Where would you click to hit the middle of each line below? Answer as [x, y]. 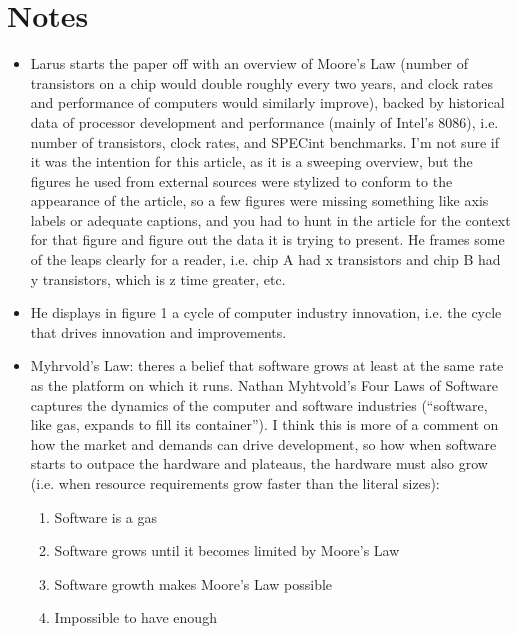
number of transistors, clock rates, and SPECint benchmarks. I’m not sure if [264, 141]
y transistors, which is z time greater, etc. [158, 278]
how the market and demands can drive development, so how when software [263, 443]
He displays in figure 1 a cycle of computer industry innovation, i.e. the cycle [266, 312]
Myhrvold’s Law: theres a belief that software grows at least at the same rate [267, 365]
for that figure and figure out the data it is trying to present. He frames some [267, 239]
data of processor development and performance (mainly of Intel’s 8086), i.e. [264, 121]
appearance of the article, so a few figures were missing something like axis [259, 200]
